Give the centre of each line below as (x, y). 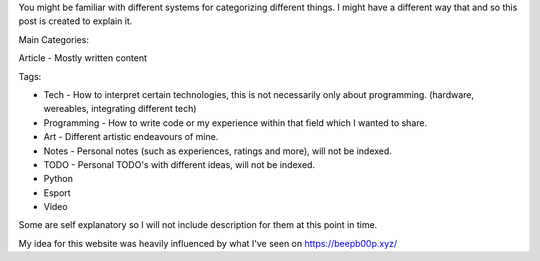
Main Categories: (54, 39)
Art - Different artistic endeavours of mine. (131, 137)
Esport (57, 192)
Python (58, 179)
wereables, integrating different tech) (120, 109)
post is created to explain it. (75, 21)
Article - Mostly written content (83, 58)
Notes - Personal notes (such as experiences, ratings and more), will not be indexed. (217, 151)
